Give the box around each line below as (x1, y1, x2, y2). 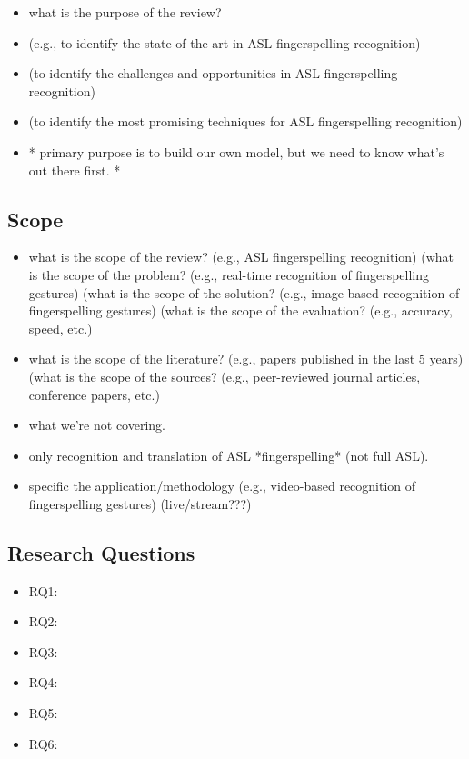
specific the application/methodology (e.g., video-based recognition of (28, 476, 416, 495)
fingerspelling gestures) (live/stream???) (28, 494, 252, 513)
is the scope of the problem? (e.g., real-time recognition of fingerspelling (28, 265, 430, 284)
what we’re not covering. (28, 415, 165, 434)
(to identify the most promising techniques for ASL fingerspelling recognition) (28, 112, 463, 131)
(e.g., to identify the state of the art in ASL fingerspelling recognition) (28, 33, 421, 52)
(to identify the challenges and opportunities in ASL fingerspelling (28, 64, 398, 83)
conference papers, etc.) (28, 384, 160, 404)
